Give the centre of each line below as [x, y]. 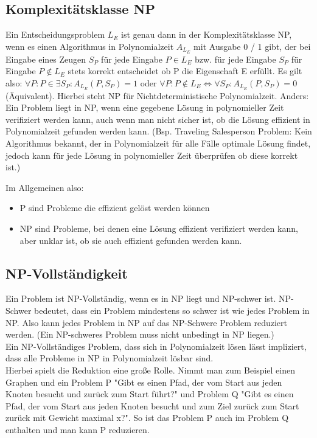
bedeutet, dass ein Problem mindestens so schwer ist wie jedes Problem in [172, 311]
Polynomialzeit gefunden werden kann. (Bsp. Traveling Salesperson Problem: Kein [159, 131]
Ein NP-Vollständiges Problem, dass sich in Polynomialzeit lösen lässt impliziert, [156, 346]
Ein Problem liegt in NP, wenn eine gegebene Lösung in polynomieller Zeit [145, 107]
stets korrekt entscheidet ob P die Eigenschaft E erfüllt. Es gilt [185, 71]
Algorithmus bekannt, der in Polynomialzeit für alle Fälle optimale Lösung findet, [158, 143]
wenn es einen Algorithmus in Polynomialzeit [90, 46]
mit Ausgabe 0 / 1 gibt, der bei [252, 46]
